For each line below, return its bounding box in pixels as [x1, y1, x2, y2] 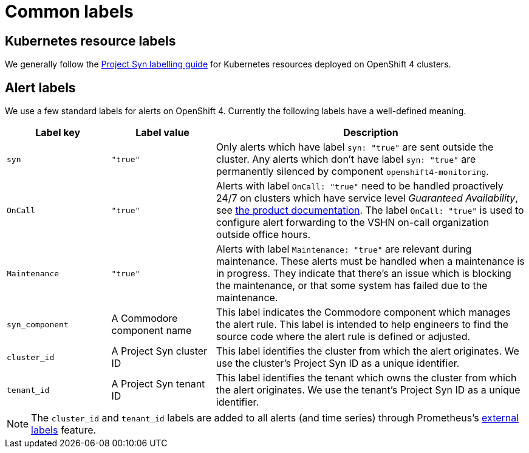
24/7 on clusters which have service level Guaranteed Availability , [216, 192, 518, 205]
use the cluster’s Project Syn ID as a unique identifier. [216, 357, 460, 370]
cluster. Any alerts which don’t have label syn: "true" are [216, 153, 476, 166]
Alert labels [5, 80, 76, 95]
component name [111, 324, 192, 337]
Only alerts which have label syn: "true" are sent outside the [216, 141, 494, 154]
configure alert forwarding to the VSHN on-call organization [216, 216, 490, 229]
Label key [35, 126, 81, 139]
